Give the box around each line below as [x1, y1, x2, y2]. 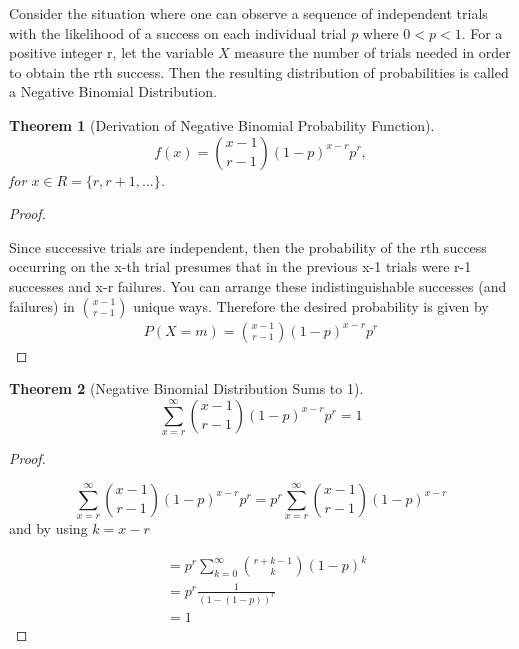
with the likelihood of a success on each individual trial [9, 22, 347, 43]
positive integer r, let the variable [9, 42, 214, 63]
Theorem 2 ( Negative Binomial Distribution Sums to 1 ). [9, 378, 364, 399]
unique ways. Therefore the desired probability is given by [133, 295, 489, 316]
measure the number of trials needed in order [234, 42, 511, 63]
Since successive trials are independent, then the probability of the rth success [9, 236, 487, 257]
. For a [461, 22, 503, 43]
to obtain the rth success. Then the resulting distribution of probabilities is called [9, 61, 509, 82]
